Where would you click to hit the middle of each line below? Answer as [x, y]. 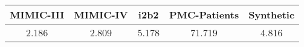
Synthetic [272, 15]
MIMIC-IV [101, 15]
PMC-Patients [204, 15]
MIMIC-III [37, 15]
